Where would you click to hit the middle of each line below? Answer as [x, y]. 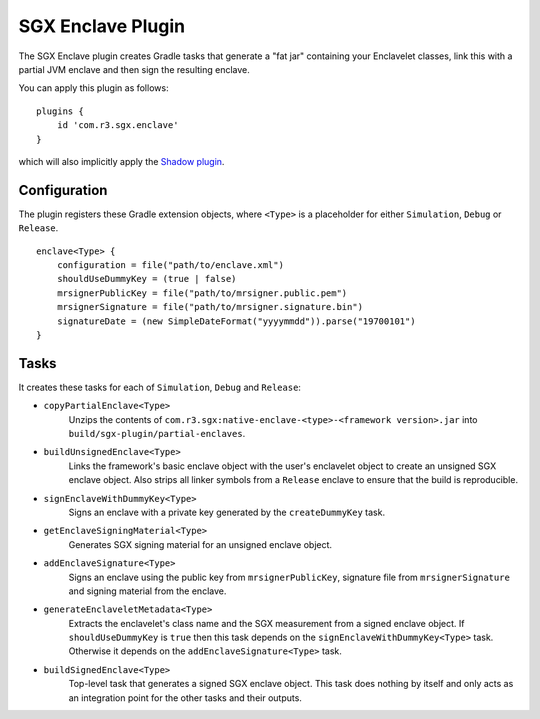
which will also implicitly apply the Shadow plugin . [121, 161]
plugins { [60, 111]
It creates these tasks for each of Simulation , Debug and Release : [160, 387]
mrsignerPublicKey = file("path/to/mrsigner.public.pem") [202, 293]
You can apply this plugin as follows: [93, 88]
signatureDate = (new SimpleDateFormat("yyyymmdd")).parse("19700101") [236, 321]
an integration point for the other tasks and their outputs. [185, 697]
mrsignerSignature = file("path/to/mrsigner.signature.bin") [210, 307]
